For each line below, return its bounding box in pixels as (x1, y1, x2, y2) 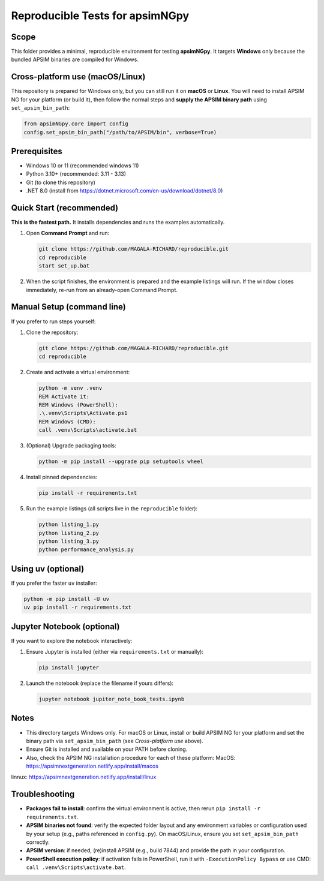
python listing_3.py (38, 537, 99, 545)
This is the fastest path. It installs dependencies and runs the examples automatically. (11, 219, 225, 226)
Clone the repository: (26, 329, 79, 336)
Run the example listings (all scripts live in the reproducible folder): (26, 505, 198, 512)
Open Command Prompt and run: (26, 230, 110, 237)
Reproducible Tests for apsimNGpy (11, 9, 190, 22)
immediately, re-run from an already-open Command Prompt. (26, 286, 178, 293)
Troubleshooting (11, 789, 75, 799)
